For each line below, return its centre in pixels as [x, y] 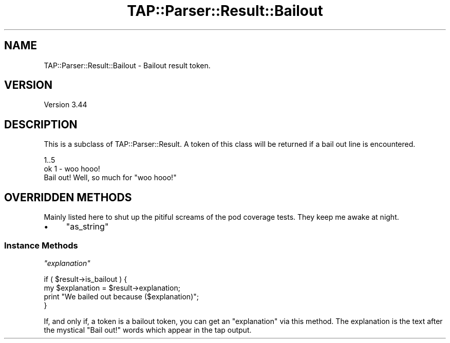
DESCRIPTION [41, 124]
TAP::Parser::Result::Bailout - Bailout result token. [127, 65]
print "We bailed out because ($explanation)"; [121, 296]
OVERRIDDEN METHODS [68, 197]
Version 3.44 [65, 105]
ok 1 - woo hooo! [72, 169]
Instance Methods [41, 245]
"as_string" [87, 227]
